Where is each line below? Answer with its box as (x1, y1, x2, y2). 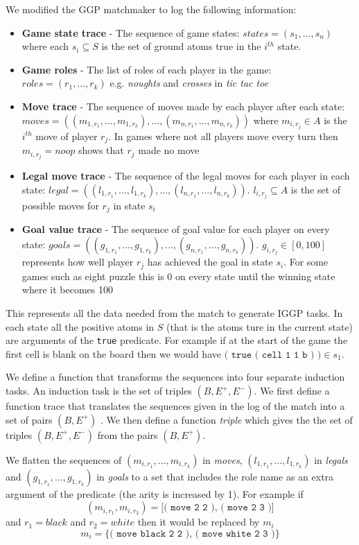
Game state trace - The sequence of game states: (21, 25, 240, 40)
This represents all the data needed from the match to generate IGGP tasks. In (6, 306, 343, 320)
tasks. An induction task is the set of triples (6, 383, 192, 398)
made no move (138, 143, 200, 157)
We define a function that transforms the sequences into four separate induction (6, 370, 345, 384)
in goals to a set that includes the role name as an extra (96, 469, 334, 483)
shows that (78, 143, 124, 157)
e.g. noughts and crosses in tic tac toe (110, 76, 269, 90)
